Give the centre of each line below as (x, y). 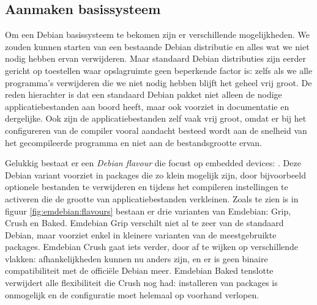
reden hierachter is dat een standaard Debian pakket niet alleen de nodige (144, 94)
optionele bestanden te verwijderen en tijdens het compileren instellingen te (147, 187)
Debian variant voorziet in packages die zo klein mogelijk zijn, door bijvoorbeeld (156, 175)
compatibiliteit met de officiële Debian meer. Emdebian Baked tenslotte (139, 270)
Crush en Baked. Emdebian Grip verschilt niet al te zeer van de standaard (144, 223)
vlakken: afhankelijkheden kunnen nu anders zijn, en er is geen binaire (136, 258)
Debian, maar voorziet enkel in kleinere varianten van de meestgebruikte (141, 234)
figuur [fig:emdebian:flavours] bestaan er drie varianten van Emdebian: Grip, (148, 211)
